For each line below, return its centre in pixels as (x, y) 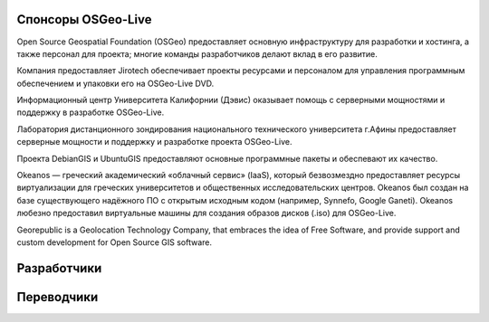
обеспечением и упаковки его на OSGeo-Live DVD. (115, 83)
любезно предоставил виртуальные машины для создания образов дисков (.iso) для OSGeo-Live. (206, 213)
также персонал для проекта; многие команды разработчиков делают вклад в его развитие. (197, 53)
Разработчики (59, 268)
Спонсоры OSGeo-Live (84, 19)
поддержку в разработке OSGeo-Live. (91, 112)
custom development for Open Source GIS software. (115, 242)
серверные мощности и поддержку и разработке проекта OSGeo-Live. (155, 142)
